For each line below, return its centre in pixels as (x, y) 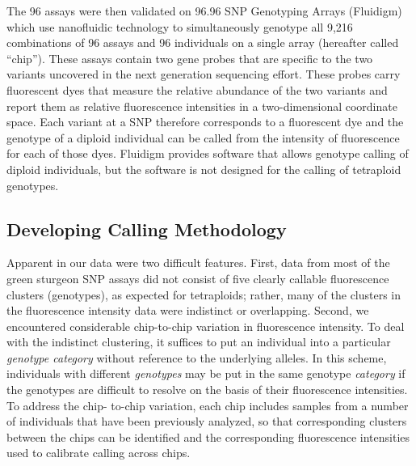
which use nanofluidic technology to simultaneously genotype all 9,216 (180, 26)
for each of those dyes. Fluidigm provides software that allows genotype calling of (208, 153)
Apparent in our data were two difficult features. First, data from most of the (198, 263)
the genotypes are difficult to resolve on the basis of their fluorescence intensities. (207, 390)
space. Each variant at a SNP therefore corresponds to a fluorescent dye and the (205, 122)
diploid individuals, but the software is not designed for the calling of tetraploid (204, 169)
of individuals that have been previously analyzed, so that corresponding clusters (207, 421)
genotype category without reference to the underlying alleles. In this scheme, (197, 357)
